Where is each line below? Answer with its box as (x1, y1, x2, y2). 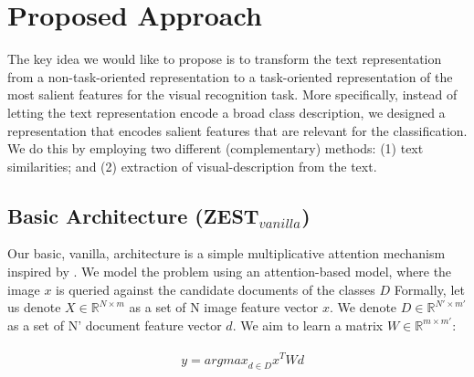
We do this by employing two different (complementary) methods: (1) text (7, 139, 424, 158)
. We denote (329, 298, 397, 317)
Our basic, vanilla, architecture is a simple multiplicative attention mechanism (7, 244, 446, 263)
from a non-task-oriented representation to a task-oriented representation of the (7, 67, 453, 86)
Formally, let (394, 279, 465, 298)
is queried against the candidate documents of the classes (56, 279, 375, 298)
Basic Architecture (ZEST (7, 201, 259, 229)
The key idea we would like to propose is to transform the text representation (7, 49, 442, 68)
